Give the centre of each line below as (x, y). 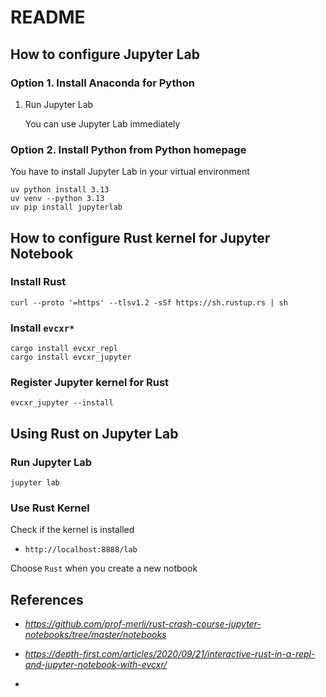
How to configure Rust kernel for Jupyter (140, 237)
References (47, 599)
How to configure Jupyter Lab (105, 54)
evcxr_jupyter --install (62, 403)
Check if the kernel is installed (72, 530)
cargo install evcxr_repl (64, 349)
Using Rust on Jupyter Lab (94, 433)
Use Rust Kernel (50, 508)
